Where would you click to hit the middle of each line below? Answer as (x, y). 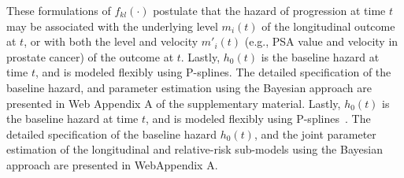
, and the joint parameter (315, 133)
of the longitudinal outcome (328, 26)
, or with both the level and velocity (111, 41)
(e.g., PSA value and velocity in (321, 41)
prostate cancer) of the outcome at (90, 56)
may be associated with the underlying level (112, 26)
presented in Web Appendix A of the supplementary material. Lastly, (174, 103)
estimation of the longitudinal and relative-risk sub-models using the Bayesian (195, 149)
